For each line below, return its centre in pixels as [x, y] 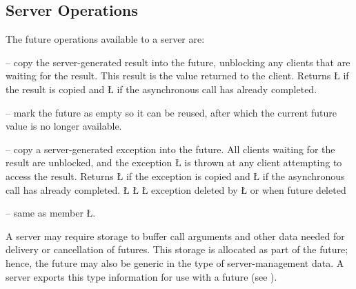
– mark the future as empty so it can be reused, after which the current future [171, 112]
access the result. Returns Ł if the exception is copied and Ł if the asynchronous [175, 176]
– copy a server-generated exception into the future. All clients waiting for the [170, 149]
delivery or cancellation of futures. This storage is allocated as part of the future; [177, 249]
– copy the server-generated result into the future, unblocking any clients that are [178, 62]
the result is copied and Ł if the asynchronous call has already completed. [161, 89]
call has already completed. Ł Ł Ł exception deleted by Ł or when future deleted [176, 189]
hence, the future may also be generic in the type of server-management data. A [175, 262]
